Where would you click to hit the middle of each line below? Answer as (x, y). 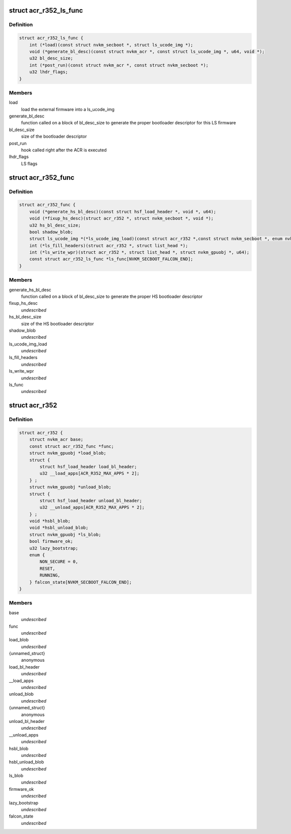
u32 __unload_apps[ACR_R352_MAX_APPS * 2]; (92, 507)
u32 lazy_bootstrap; (54, 548)
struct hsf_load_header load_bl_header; (88, 466)
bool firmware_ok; (51, 541)
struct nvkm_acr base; (56, 440)
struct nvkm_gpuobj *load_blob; (68, 453)
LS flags (29, 164)
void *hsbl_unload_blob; (59, 528)
